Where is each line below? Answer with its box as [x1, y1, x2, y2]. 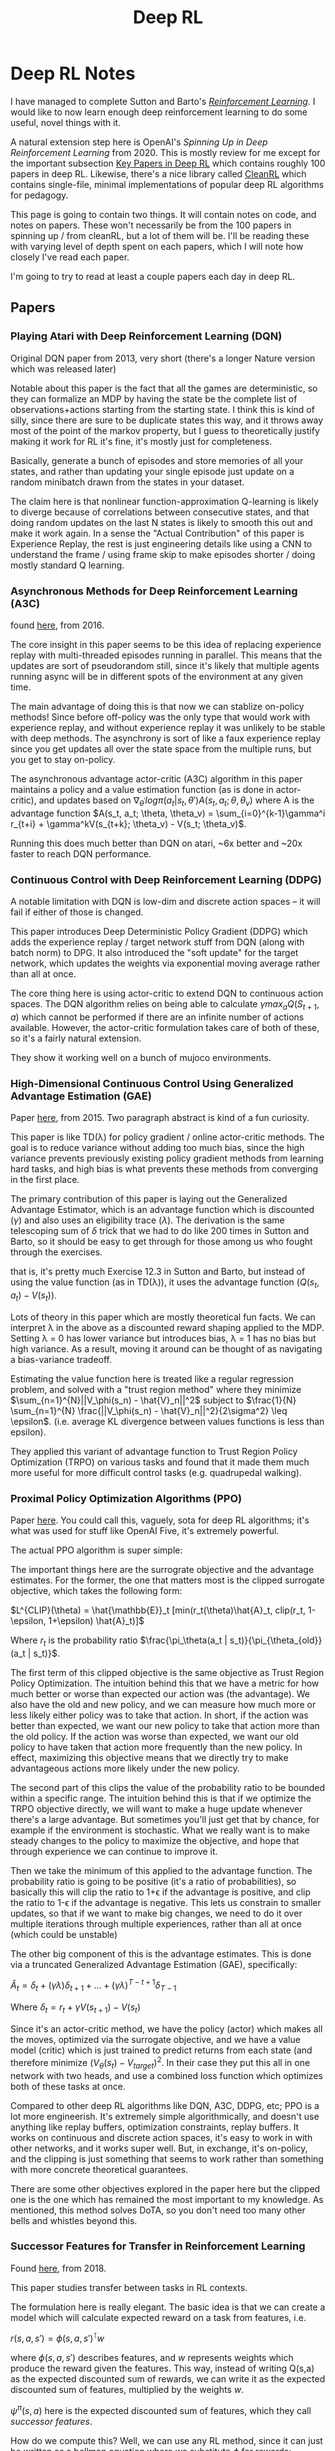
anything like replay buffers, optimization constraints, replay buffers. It [10, 2121, 300, 2133]
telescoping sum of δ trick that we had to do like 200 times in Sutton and [10, 1225, 310, 1237]
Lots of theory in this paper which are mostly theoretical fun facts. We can [10, 1311, 316, 1323]
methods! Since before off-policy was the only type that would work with [10, 711, 311, 723]
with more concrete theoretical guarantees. [10, 2163, 189, 2175]
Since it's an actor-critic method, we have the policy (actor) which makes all [10, 2023, 323, 2035]
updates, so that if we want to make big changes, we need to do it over [10, 1907, 303, 1919]
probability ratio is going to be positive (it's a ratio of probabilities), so [10, 1875, 297, 1887]
